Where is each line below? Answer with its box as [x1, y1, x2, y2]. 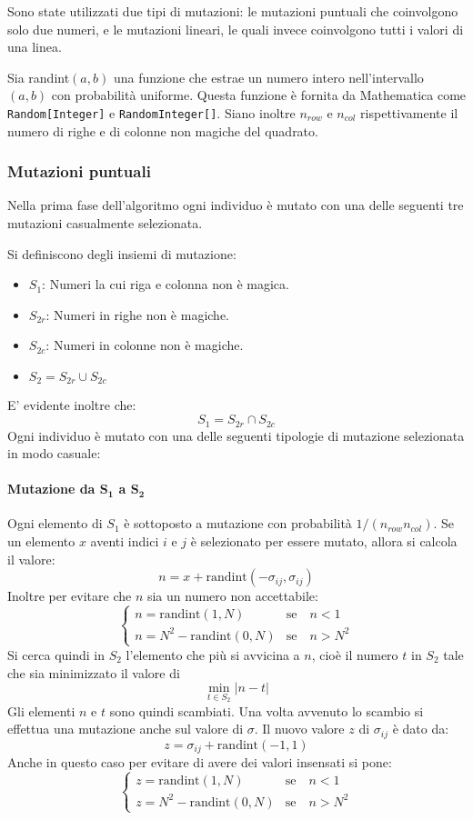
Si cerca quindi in [7, 645, 106, 664]
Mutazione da [7, 479, 96, 498]
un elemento [7, 532, 75, 551]
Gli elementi [7, 701, 75, 720]
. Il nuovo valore [254, 719, 345, 738]
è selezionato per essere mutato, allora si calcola [190, 532, 458, 551]
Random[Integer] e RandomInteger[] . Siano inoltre [7, 103, 296, 122]
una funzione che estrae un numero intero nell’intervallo [113, 67, 424, 86]
